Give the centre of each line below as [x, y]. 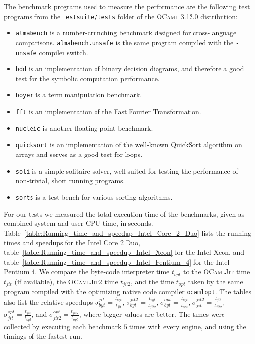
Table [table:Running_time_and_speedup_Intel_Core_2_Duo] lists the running [128, 233]
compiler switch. [64, 52]
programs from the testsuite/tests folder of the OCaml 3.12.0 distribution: [121, 16]
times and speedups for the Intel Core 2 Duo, [72, 242]
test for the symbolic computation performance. [87, 78]
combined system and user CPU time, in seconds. [79, 223]
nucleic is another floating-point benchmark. [84, 128]
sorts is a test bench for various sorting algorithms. [94, 197]
